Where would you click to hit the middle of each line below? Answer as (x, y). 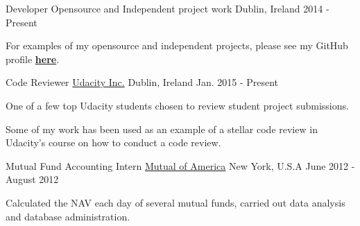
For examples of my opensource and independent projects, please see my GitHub (177, 45)
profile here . (33, 59)
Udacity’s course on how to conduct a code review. (113, 142)
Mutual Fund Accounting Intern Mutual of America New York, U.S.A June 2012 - (180, 165)
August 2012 (32, 179)
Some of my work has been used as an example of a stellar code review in (162, 129)
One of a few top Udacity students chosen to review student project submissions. (177, 105)
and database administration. (68, 216)
